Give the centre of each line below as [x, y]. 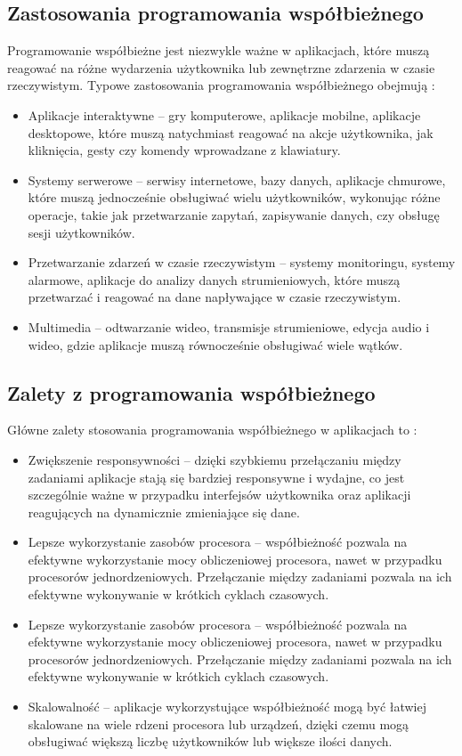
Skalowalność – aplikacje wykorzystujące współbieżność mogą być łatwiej [227, 707]
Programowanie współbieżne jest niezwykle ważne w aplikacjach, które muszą [219, 50]
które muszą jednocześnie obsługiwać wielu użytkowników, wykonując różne [234, 197]
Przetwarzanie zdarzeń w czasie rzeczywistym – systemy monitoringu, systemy [242, 262]
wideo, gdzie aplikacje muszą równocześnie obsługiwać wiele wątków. [215, 344]
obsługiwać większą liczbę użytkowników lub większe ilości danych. [210, 741]
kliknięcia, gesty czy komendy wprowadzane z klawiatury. [184, 150]
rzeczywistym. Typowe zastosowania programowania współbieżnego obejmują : [221, 85]
